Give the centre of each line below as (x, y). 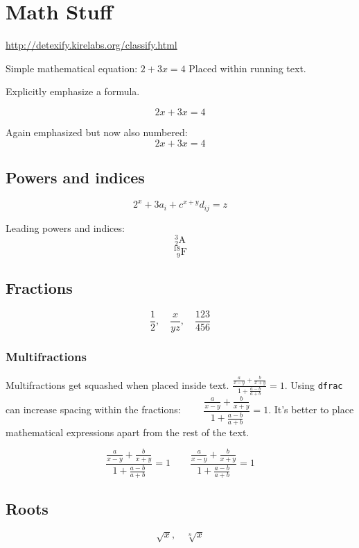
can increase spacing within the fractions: (93, 409)
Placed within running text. (247, 68)
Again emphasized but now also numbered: (97, 132)
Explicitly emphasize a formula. (73, 91)
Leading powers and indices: (65, 227)
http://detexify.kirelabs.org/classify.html (91, 45)
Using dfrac (317, 384)
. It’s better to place (311, 409)
